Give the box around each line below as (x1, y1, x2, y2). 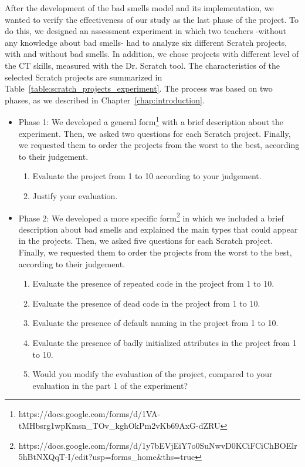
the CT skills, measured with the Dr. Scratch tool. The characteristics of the (5, 59, 280, 71)
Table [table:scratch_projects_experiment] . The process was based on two (5, 82, 273, 95)
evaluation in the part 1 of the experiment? (32, 379, 188, 391)
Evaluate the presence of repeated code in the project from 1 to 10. (32, 277, 274, 290)
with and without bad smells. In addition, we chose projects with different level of (5, 48, 299, 60)
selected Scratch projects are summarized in (5, 70, 162, 83)
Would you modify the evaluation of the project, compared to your (32, 368, 273, 380)
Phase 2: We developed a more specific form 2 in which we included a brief (18, 210, 284, 224)
